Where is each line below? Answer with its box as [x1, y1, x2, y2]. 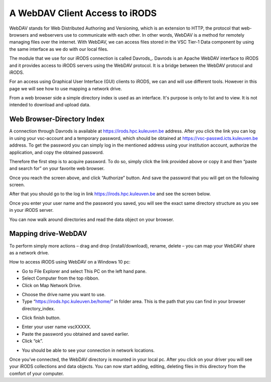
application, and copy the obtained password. [9, 149, 104, 155]
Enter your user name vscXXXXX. [22, 324, 91, 330]
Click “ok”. [22, 338, 44, 344]
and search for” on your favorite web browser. [9, 166, 105, 172]
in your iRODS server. [9, 207, 54, 213]
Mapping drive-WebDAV [9, 229, 87, 238]
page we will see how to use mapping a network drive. [9, 85, 122, 91]
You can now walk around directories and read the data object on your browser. [9, 216, 174, 222]
